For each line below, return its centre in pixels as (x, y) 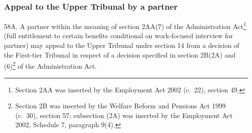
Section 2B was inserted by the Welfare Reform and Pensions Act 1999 (120, 106)
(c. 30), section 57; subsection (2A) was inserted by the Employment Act (124, 115)
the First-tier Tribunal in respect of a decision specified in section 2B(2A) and (120, 54)
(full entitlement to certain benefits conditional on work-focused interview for (118, 36)
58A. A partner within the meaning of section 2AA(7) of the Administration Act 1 (125, 25)
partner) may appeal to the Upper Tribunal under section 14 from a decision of (122, 45)
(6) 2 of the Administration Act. (50, 65)
